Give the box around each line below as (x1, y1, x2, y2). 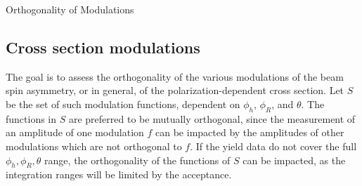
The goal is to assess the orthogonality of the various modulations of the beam (6, 69, 344, 84)
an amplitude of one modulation (6, 125, 144, 140)
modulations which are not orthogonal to (6, 138, 182, 153)
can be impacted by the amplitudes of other (155, 125, 344, 140)
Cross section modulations (6, 36, 200, 58)
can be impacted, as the (243, 152, 346, 167)
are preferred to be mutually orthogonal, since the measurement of (68, 111, 356, 126)
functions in (6, 111, 57, 126)
